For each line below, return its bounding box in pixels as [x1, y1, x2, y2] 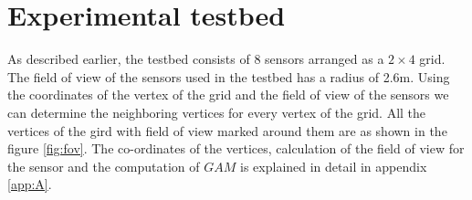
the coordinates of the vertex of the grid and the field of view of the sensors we [7, 85, 449, 104]
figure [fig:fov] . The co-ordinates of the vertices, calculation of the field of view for [7, 139, 465, 158]
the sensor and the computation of [7, 156, 200, 175]
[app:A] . [7, 174, 52, 194]
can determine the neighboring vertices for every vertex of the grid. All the [7, 102, 426, 121]
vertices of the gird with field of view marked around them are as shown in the [7, 121, 447, 140]
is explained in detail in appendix [240, 156, 427, 175]
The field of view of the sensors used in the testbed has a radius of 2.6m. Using [7, 67, 450, 86]
